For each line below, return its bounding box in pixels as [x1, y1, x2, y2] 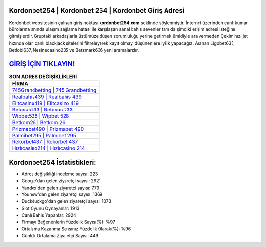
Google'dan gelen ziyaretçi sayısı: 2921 [21, 178, 101, 184]
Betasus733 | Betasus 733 [12, 106, 73, 113]
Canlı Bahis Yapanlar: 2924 [21, 212, 76, 218]
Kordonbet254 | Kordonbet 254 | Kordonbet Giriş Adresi [9, 6, 185, 15]
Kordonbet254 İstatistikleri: [9, 158, 96, 166]
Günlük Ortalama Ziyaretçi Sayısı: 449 [21, 233, 99, 239]
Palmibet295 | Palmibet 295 [12, 132, 76, 139]
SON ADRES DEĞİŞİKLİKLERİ [9, 73, 77, 80]
